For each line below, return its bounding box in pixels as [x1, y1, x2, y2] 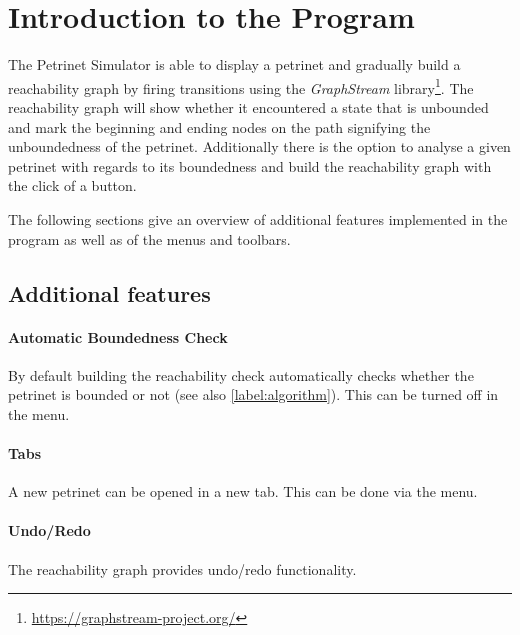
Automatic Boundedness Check [8, 326, 228, 347]
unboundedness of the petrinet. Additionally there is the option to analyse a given [8, 136, 511, 157]
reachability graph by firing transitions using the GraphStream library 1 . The [8, 74, 474, 98]
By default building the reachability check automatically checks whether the [8, 364, 474, 385]
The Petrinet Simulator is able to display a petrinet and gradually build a [8, 54, 461, 75]
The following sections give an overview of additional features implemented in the [8, 208, 508, 229]
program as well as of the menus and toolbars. [8, 228, 291, 249]
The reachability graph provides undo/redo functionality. [8, 558, 357, 579]
